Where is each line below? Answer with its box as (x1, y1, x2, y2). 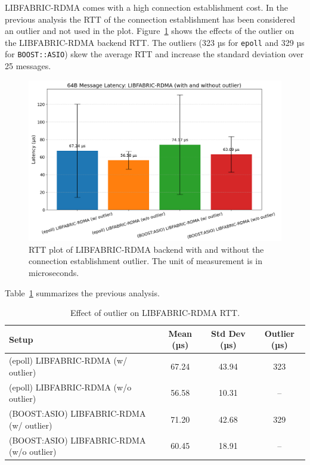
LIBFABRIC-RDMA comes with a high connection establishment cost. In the (5, 1, 288, 13)
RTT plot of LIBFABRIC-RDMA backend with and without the (29, 243, 264, 255)
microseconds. (29, 266, 79, 279)
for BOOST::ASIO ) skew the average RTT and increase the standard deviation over (5, 48, 304, 60)
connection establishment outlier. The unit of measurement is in (29, 255, 262, 267)
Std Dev (210, 327, 246, 339)
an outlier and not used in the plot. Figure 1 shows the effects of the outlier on (5, 24, 294, 37)
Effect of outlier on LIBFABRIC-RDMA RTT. (70, 306, 240, 319)
